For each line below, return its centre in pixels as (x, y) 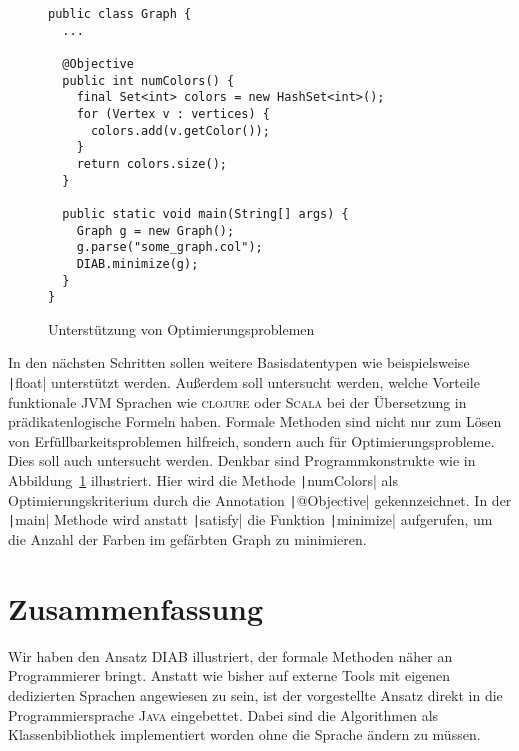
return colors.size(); (151, 163)
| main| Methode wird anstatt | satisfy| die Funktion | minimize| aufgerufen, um (250, 519)
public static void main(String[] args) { (205, 213)
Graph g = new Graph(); (155, 230)
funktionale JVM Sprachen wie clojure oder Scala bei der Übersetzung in (237, 401)
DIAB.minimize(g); (137, 263)
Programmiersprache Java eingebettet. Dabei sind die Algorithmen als (223, 714)
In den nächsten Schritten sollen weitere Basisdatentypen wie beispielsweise (239, 362)
